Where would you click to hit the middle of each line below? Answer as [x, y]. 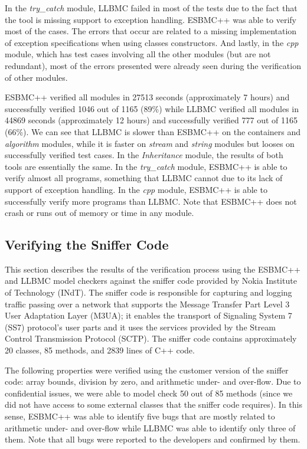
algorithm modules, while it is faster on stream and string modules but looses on [150, 143]
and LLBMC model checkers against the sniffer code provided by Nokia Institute [151, 281]
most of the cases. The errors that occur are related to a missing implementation [151, 31]
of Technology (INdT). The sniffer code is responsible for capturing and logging [148, 292]
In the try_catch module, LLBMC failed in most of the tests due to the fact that [151, 8]
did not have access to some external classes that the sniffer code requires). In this [153, 404]
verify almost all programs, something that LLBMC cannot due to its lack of [144, 178]
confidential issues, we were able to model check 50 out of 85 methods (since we [149, 393]
